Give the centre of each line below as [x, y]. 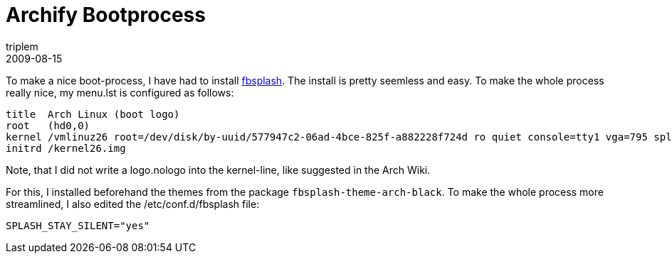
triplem [22, 46]
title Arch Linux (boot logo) [93, 114]
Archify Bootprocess [106, 15]
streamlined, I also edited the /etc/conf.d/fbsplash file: [133, 204]
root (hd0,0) [48, 125]
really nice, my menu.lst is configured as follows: [120, 92]
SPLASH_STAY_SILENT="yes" [78, 225]
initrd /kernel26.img [66, 148]
